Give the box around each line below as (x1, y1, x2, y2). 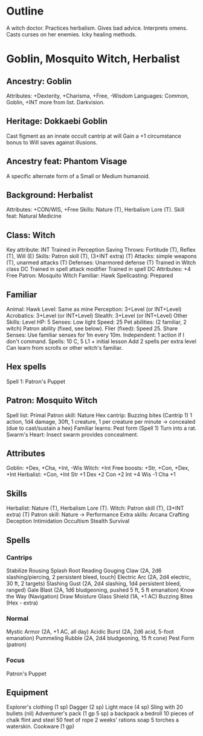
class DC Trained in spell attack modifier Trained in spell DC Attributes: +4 (6, 266, 192, 273)
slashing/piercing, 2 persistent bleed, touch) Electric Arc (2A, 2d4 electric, (6, 573, 192, 580)
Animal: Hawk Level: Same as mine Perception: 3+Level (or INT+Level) (6, 306, 182, 313)
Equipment (6, 687, 48, 698)
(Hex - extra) (6, 599, 38, 606)
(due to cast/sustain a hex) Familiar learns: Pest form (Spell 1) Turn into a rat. (6, 424, 197, 432)
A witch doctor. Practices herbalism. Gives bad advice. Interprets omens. (6, 24, 188, 32)
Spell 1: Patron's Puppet (6, 378, 65, 385)
